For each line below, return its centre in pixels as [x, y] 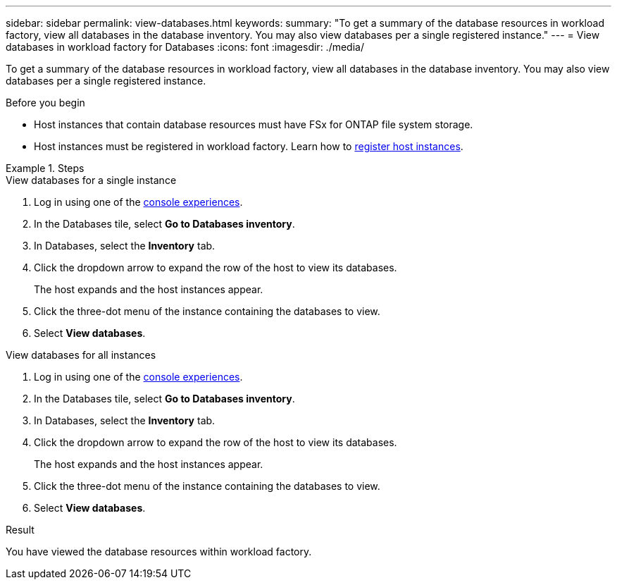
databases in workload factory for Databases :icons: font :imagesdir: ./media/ [185, 47]
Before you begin [45, 103]
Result [20, 530]
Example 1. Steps [45, 168]
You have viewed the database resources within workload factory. [159, 552]
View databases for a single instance [91, 180]
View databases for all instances [81, 355]
